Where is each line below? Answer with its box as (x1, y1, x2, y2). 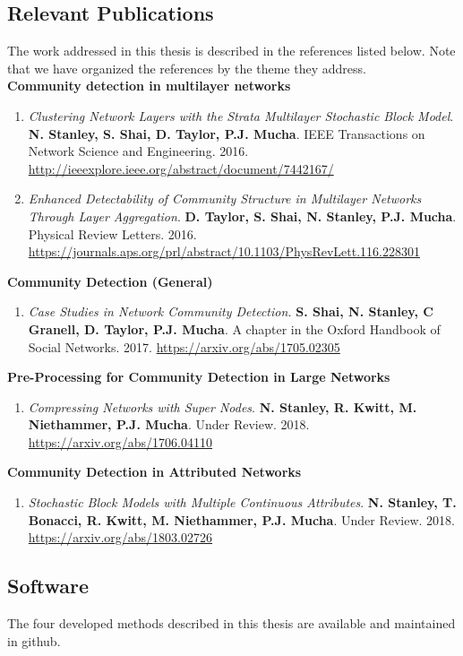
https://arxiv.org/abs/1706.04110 (28, 432, 213, 451)
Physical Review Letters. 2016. (28, 224, 197, 243)
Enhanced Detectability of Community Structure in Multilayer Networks (28, 189, 422, 208)
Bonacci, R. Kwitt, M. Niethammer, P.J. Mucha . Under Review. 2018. (28, 510, 455, 529)
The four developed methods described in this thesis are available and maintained (7, 614, 456, 633)
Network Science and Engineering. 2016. (28, 142, 249, 160)
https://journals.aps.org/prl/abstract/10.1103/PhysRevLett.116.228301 (28, 242, 420, 261)
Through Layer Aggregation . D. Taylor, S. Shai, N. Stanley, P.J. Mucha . (28, 206, 457, 225)
